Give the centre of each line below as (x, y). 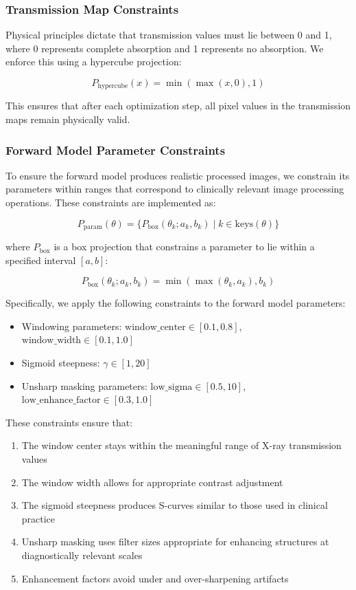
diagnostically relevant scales (82, 555)
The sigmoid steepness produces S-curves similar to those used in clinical (175, 505)
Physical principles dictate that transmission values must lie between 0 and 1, (169, 35)
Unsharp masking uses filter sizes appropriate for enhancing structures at (175, 542)
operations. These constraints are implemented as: (111, 203)
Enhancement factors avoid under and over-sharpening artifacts (155, 578)
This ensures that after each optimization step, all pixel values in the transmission (178, 106)
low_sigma (171, 387)
